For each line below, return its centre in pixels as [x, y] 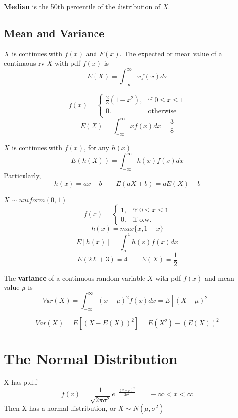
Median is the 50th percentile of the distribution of [82, 6]
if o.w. [142, 220]
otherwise [162, 111]
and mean [219, 277]
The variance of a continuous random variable [75, 277]
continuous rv [24, 63]
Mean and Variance [54, 33]
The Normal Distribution [91, 358]
